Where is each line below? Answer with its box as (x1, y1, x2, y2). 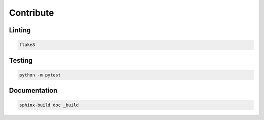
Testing (9, 56, 33, 65)
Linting (9, 26, 31, 34)
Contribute (9, 7, 54, 18)
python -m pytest (19, 72, 61, 78)
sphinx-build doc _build (19, 102, 79, 108)
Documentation (9, 86, 58, 95)
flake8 (19, 42, 35, 48)
